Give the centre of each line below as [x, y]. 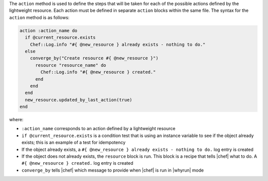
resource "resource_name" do [71, 65]
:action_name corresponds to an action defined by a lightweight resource [99, 129]
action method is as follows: [39, 17]
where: [16, 120]
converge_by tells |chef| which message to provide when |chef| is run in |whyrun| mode [113, 170]
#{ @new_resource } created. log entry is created [77, 163]
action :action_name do [49, 30]
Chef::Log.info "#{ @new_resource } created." [98, 72]
